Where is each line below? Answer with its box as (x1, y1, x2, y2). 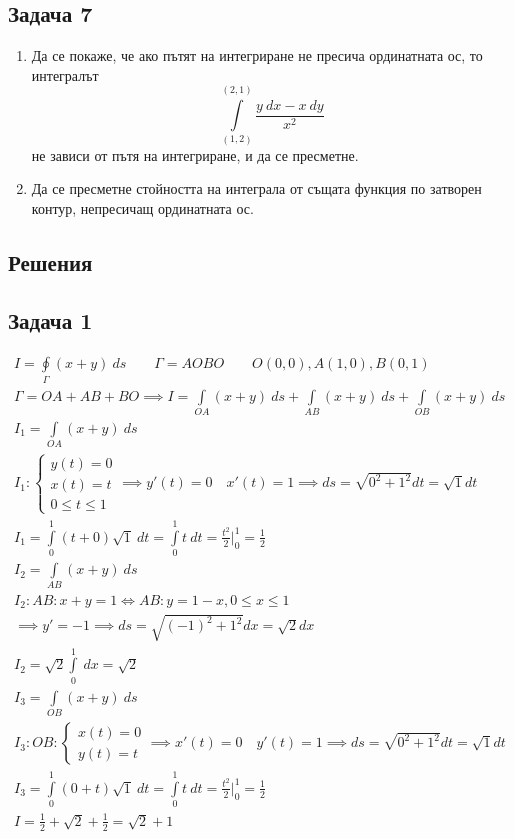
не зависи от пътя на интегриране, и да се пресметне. (31, 144, 359, 165)
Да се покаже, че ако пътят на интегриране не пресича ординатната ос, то (31, 45, 483, 66)
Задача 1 (8, 305, 93, 336)
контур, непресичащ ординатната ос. (31, 197, 254, 218)
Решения (8, 246, 93, 277)
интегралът (31, 64, 99, 85)
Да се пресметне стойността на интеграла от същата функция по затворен (31, 178, 482, 199)
